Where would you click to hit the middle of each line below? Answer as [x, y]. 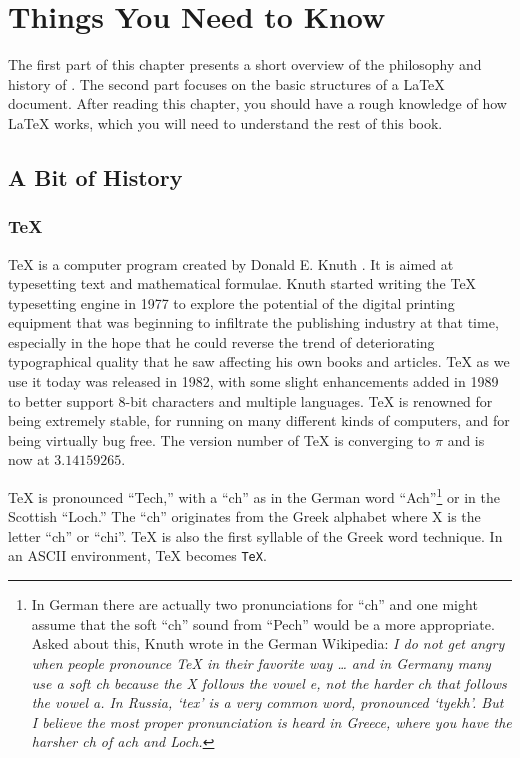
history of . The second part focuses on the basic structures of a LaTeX [226, 83]
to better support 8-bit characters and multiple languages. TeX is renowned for [250, 400]
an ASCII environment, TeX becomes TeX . [137, 555]
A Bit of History [95, 176]
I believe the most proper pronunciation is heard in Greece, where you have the [271, 721]
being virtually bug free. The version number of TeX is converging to [219, 439]
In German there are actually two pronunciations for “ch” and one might [254, 604]
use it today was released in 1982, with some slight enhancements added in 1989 [253, 381]
